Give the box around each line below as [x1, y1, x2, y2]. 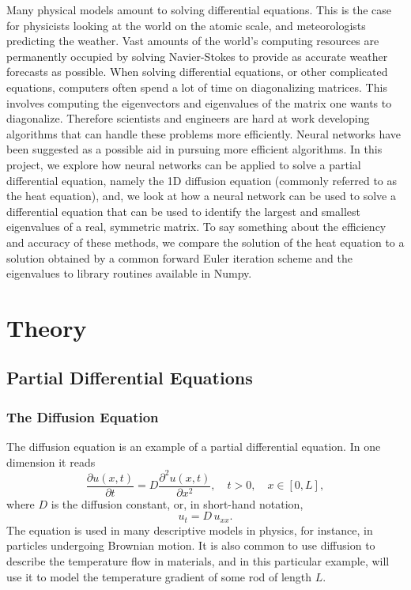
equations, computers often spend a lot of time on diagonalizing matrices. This [6, 78, 387, 95]
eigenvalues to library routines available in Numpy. [6, 265, 252, 282]
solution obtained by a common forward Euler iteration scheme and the [6, 249, 353, 266]
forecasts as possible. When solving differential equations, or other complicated [6, 63, 388, 80]
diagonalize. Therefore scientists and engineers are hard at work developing [6, 110, 370, 127]
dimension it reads [6, 453, 96, 470]
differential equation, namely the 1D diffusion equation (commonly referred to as [6, 172, 398, 188]
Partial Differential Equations [6, 365, 253, 390]
